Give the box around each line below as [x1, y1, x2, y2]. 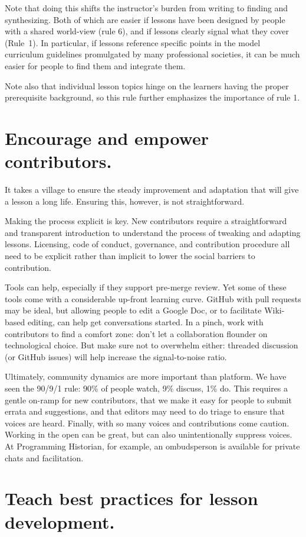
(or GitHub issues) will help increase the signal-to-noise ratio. [5, 350, 227, 363]
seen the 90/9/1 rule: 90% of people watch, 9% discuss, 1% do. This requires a [5, 381, 288, 394]
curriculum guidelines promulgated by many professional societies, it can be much [5, 48, 300, 60]
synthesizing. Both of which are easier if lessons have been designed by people [5, 13, 285, 25]
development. [5, 509, 115, 533]
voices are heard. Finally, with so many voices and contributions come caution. [5, 416, 289, 429]
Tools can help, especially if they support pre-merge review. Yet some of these [5, 281, 287, 293]
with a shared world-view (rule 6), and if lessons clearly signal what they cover [5, 25, 289, 37]
